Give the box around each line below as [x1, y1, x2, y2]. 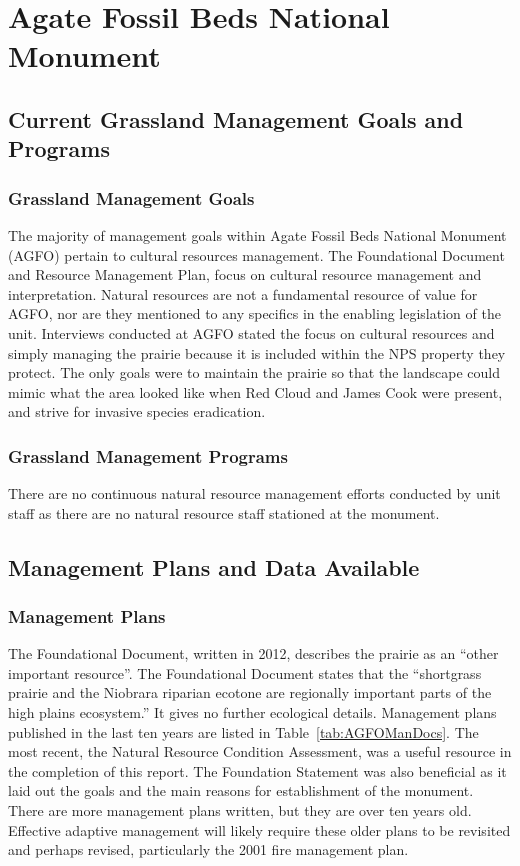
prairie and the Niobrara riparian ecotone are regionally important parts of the [8, 682, 492, 703]
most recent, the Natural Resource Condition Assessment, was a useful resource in [8, 741, 512, 762]
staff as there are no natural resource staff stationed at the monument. [8, 502, 440, 523]
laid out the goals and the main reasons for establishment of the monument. [8, 780, 474, 801]
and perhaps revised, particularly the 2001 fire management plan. [8, 839, 409, 860]
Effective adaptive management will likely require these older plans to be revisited [8, 819, 511, 840]
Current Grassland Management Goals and [8, 103, 464, 134]
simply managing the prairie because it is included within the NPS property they [8, 342, 506, 363]
